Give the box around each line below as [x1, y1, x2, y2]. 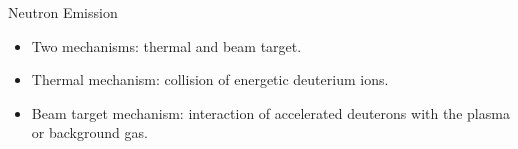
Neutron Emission [8, 2, 118, 22]
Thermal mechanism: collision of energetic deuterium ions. [31, 69, 389, 90]
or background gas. [31, 122, 148, 143]
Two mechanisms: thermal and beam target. [31, 35, 302, 56]
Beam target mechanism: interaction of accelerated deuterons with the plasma [31, 102, 510, 123]
